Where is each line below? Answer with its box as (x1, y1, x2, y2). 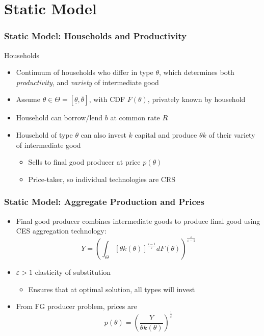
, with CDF (89, 94, 125, 105)
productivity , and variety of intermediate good (16, 76, 159, 87)
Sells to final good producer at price (28, 157, 141, 167)
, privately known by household (147, 94, 246, 105)
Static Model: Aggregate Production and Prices (4, 195, 204, 208)
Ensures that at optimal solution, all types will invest (28, 283, 195, 294)
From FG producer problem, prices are (16, 301, 137, 312)
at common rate (110, 112, 160, 123)
